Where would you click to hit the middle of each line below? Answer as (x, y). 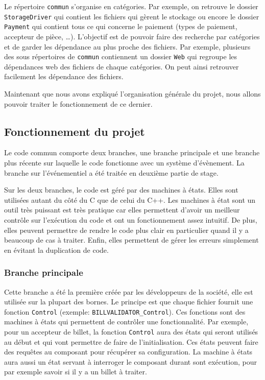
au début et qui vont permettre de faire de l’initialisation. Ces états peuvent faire (131, 341)
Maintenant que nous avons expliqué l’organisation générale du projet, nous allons (132, 93)
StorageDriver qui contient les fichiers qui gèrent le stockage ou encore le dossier (132, 16)
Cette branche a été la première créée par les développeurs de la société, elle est (129, 291)
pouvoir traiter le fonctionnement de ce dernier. (78, 103)
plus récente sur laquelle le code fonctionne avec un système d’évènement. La (124, 162)
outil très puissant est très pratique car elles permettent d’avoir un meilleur (122, 210)
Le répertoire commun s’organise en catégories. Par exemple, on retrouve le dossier (131, 6)
